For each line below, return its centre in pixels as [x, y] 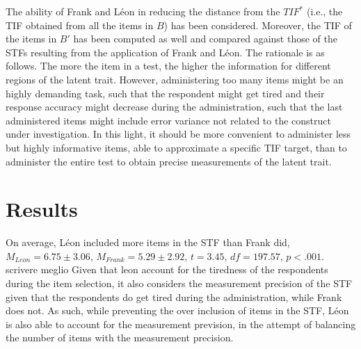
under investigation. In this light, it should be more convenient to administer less [178, 134]
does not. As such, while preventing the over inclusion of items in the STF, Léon [177, 310]
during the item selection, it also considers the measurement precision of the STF [179, 283]
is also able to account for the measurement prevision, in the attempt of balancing [181, 324]
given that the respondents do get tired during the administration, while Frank [174, 297]
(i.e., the [324, 11]
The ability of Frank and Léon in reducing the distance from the [143, 11]
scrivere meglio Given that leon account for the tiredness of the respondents [167, 269]
